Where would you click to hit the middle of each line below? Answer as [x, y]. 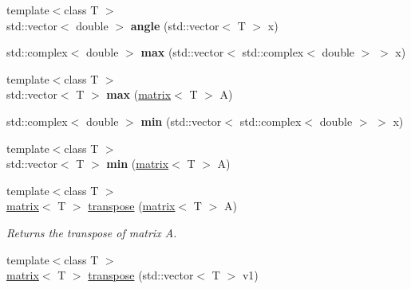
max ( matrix [139, 94]
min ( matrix [138, 164]
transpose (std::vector [141, 275]
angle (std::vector [175, 25]
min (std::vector [181, 121]
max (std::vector [182, 52]
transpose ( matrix [132, 206]
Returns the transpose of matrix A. [92, 232]
